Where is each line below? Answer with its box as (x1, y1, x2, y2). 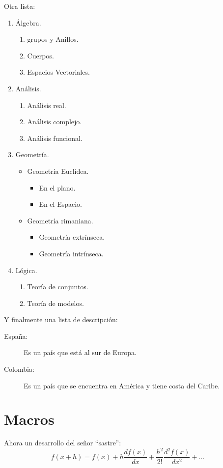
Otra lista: (4, 1, 35, 11)
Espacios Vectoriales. (27, 67, 90, 77)
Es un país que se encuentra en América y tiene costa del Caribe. (24, 380, 220, 390)
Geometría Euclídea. (27, 165, 89, 176)
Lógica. (15, 265, 37, 275)
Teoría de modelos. (27, 298, 84, 308)
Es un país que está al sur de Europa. (24, 347, 137, 358)
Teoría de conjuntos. (27, 281, 88, 292)
